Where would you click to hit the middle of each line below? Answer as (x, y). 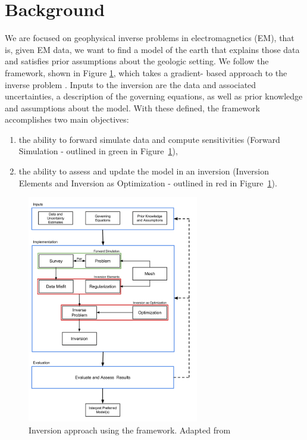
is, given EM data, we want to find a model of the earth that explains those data (152, 49)
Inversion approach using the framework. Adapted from (130, 430)
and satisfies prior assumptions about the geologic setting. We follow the (137, 61)
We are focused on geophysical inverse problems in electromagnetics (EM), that (150, 38)
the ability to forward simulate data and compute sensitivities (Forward (149, 139)
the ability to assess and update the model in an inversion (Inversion (144, 171)
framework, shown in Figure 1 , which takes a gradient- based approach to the (146, 72)
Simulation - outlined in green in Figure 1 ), (98, 151)
